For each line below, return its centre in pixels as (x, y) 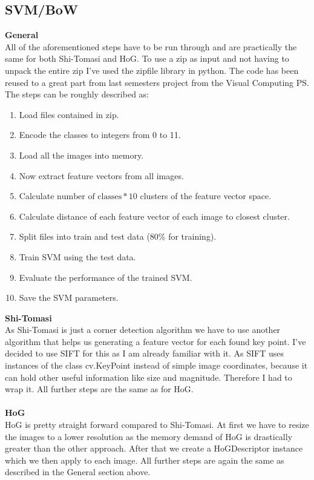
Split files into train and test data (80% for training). (118, 236)
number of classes (90, 197)
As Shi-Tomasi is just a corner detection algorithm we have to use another (143, 330)
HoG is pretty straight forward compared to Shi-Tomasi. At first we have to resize (157, 425)
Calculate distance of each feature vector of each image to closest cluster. (154, 216)
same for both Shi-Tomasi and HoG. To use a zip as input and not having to (147, 58)
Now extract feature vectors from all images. (101, 175)
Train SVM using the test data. (77, 256)
